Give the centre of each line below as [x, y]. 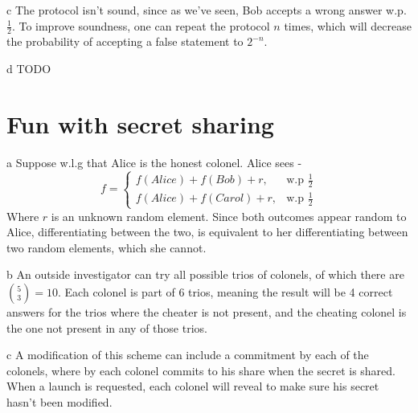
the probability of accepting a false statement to [125, 41]
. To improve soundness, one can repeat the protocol [141, 25]
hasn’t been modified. [59, 401]
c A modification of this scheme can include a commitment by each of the [188, 355]
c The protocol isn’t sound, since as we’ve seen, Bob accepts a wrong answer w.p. [207, 10]
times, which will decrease [348, 25]
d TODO [29, 69]
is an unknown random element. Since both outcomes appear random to [229, 216]
